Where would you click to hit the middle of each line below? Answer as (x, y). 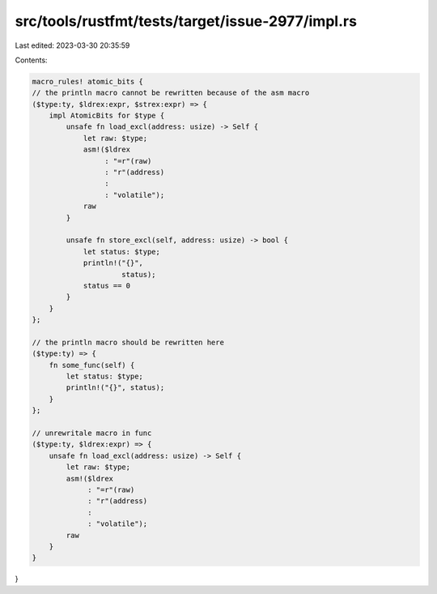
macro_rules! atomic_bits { (87, 81)
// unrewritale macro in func (92, 433)
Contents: (31, 60)
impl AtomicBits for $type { (107, 116)
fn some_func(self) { (92, 365)
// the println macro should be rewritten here (128, 342)
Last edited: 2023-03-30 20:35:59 (72, 45)
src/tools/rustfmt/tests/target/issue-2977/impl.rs (186, 21)
